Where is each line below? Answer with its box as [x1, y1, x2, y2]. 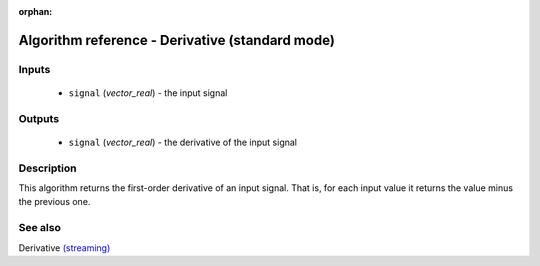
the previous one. [18, 196, 91, 208]
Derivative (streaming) [18, 241, 111, 254]
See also [18, 221, 62, 235]
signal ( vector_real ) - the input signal [68, 86, 228, 99]
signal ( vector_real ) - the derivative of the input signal [68, 136, 298, 148]
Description [18, 161, 77, 175]
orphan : [18, 6, 53, 17]
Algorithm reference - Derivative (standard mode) [18, 31, 335, 49]
